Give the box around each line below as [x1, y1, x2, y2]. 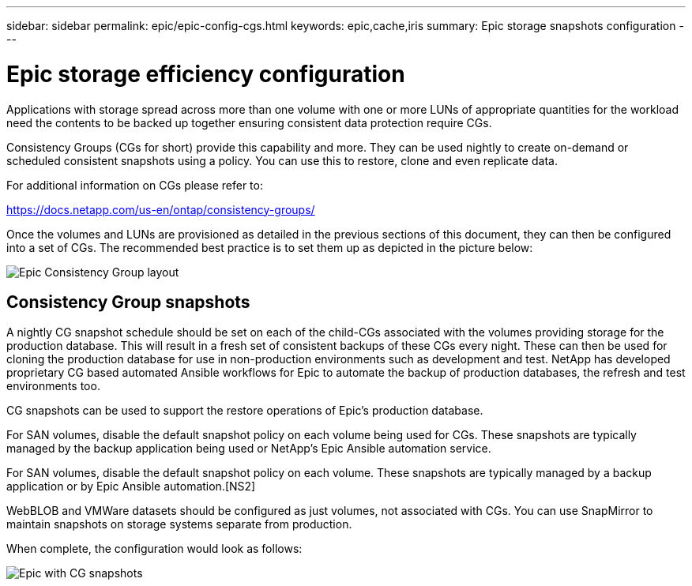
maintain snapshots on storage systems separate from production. [6, 517, 352, 532]
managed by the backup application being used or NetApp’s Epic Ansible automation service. [6, 441, 491, 456]
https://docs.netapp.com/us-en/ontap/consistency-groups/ [6, 202, 315, 216]
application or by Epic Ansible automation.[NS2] [6, 479, 256, 494]
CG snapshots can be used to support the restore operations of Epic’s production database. [6, 404, 483, 418]
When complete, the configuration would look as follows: [6, 542, 303, 556]
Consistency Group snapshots [6, 291, 250, 312]
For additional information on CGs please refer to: [6, 178, 263, 192]
